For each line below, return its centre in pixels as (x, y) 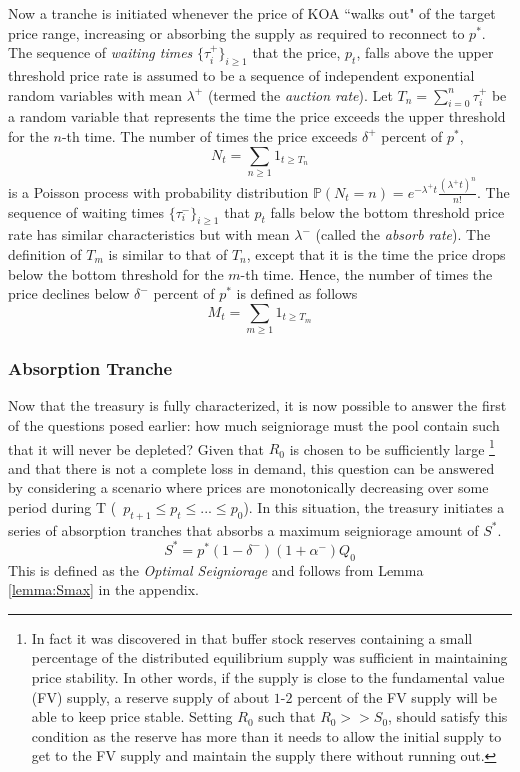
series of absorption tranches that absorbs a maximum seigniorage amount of (243, 529)
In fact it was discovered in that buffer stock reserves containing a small (252, 637)
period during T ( (62, 506)
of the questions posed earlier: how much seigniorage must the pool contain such (254, 424)
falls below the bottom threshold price (387, 211)
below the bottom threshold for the (116, 273)
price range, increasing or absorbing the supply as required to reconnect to (236, 32)
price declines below (69, 293)
